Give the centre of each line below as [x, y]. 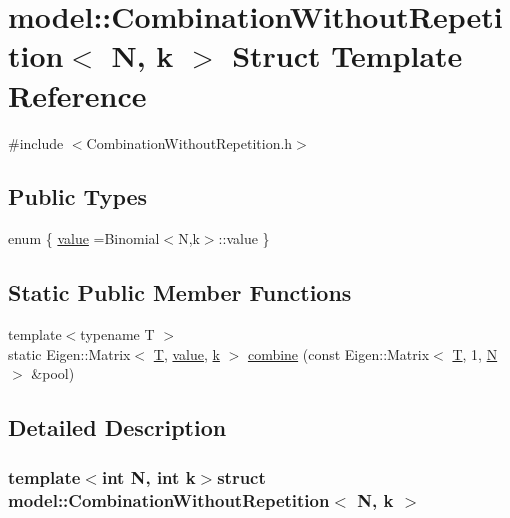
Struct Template [347, 55]
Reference [77, 94]
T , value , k [186, 353]
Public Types [78, 196]
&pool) [53, 373]
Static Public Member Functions [180, 292]
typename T [117, 334]
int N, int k [148, 476]
